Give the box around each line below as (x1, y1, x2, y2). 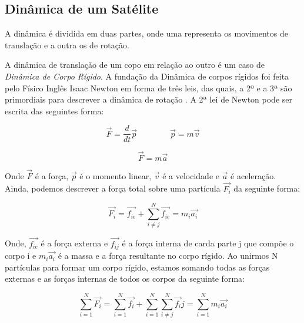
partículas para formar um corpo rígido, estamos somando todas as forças (5, 261, 270, 273)
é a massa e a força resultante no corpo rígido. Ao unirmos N (58, 249, 278, 262)
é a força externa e (41, 237, 108, 249)
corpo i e (5, 249, 36, 262)
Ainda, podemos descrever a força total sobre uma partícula (5, 182, 221, 195)
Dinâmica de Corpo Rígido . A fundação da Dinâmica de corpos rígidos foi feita (5, 70, 289, 82)
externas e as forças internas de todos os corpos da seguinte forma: (5, 272, 245, 285)
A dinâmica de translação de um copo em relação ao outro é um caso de (5, 58, 265, 71)
